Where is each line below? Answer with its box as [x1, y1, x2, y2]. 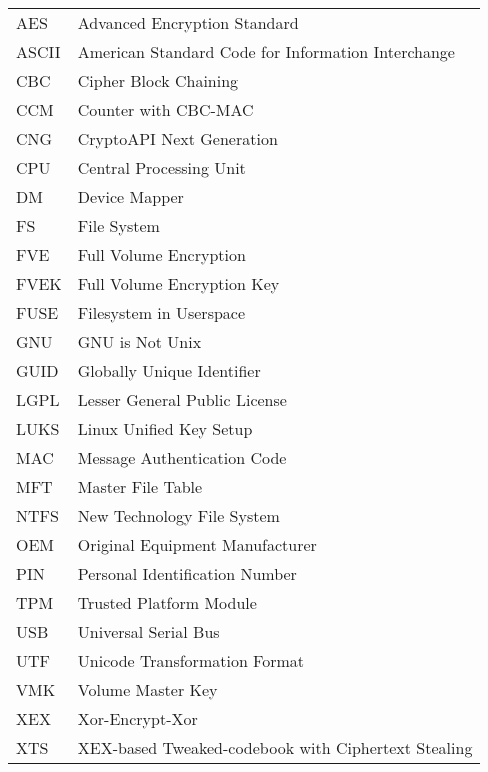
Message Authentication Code [77, 446, 287, 469]
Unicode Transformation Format [77, 649, 305, 672]
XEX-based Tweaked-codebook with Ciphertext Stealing [77, 736, 473, 759]
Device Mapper [77, 185, 184, 208]
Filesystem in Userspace [77, 301, 246, 324]
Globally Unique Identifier [77, 359, 261, 382]
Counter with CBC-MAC [77, 98, 254, 121]
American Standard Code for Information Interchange [77, 40, 455, 63]
